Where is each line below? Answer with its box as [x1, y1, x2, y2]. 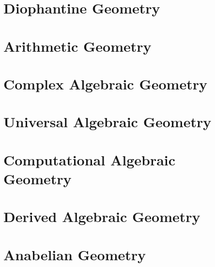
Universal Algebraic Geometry [3, 112, 212, 132]
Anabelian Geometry [3, 244, 146, 264]
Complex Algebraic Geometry [3, 74, 207, 93]
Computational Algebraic [3, 149, 176, 169]
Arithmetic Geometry [3, 36, 152, 56]
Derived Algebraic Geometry [3, 207, 200, 226]
